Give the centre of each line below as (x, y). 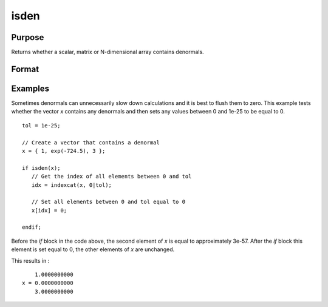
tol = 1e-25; (41, 125)
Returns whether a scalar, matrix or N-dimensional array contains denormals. (108, 52)
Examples (30, 88)
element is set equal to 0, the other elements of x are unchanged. (93, 249)
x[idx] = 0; (49, 210)
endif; (32, 227)
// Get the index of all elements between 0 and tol (111, 177)
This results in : (30, 260)
